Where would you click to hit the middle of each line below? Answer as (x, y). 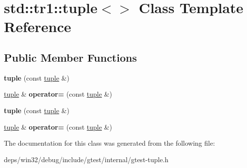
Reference (38, 26)
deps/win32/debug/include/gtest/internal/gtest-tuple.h (86, 159)
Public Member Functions (70, 57)
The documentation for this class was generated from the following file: (109, 143)
